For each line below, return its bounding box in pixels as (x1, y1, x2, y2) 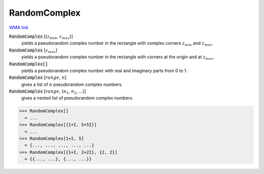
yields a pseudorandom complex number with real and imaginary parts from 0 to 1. (21, 68, 188, 74)
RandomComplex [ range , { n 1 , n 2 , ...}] (9, 88, 86, 95)
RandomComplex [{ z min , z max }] (9, 33, 73, 40)
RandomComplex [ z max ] (9, 47, 58, 54)
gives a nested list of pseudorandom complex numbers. (21, 95, 134, 101)
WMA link (9, 25, 29, 30)
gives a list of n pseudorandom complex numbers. (21, 81, 123, 87)
